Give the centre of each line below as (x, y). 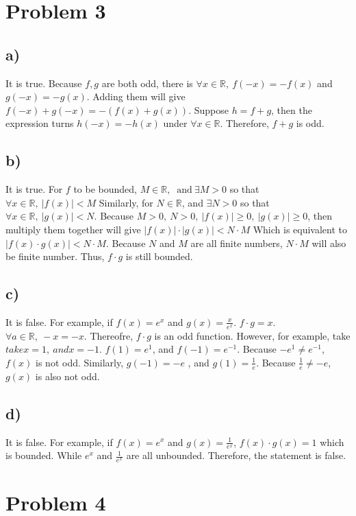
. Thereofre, (109, 335)
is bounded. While (44, 455)
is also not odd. (67, 376)
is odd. (310, 123)
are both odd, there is (147, 83)
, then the (292, 109)
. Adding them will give (136, 96)
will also (329, 243)
